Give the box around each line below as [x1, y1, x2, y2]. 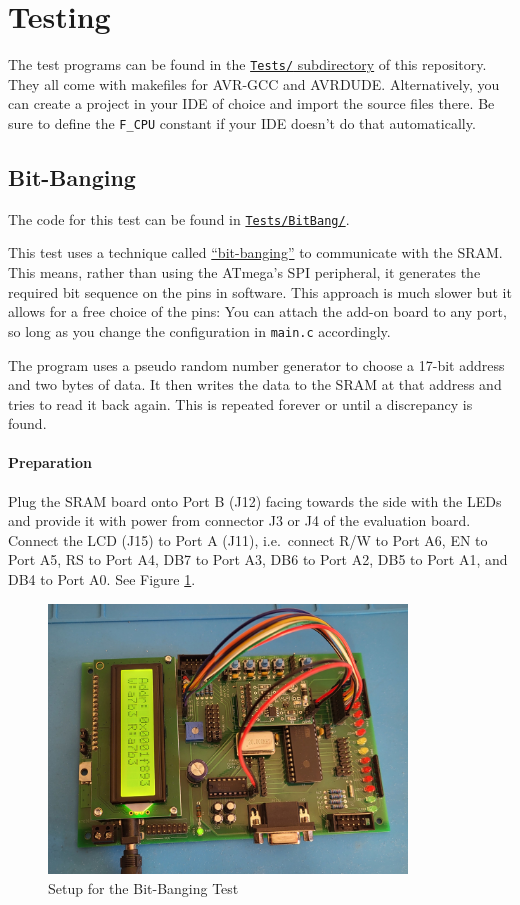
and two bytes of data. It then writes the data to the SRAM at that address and [8, 374, 502, 395]
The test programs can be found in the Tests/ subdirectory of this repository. [8, 54, 487, 75]
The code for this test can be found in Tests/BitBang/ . [8, 208, 350, 229]
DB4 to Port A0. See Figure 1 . [8, 569, 196, 590]
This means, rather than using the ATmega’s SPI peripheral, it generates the [8, 262, 481, 283]
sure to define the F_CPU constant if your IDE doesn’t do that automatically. [8, 112, 476, 133]
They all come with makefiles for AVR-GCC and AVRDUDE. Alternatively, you [8, 73, 500, 94]
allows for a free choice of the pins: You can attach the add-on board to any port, [8, 301, 507, 322]
